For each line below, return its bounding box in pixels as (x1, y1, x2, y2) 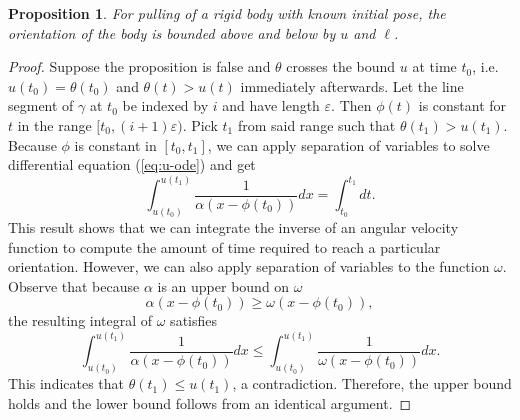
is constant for (418, 95, 507, 116)
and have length (222, 95, 320, 116)
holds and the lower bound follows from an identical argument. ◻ (8, 392, 412, 413)
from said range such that (237, 114, 396, 135)
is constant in (74, 134, 157, 155)
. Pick (182, 114, 218, 135)
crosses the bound (286, 56, 396, 77)
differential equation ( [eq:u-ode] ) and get (8, 154, 256, 175)
